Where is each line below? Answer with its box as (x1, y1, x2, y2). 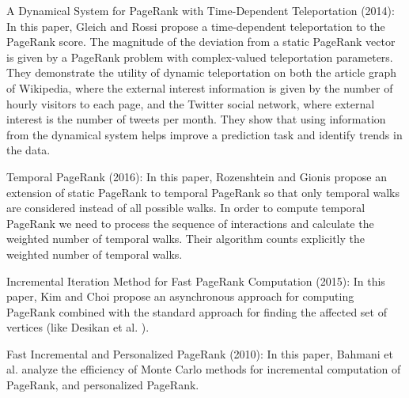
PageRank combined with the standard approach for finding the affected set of (6, 303, 387, 320)
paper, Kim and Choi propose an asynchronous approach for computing (6, 288, 354, 305)
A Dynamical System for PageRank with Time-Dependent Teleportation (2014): (6, 2, 395, 18)
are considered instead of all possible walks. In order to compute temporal (6, 199, 365, 216)
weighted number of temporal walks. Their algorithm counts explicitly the (6, 230, 365, 247)
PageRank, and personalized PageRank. (6, 377, 199, 393)
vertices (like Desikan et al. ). (6, 319, 150, 335)
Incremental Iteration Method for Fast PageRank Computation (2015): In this (6, 272, 385, 289)
